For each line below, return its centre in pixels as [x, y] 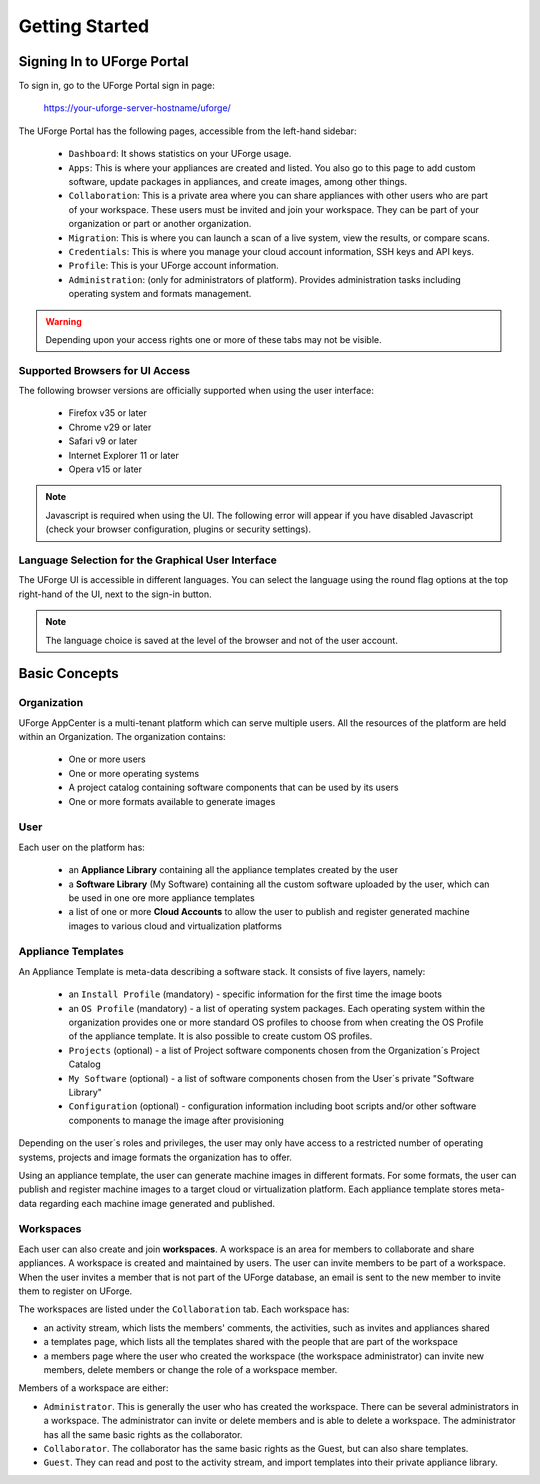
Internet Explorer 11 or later [123, 455]
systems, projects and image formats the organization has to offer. [155, 1157]
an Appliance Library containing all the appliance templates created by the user [233, 870]
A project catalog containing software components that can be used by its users [233, 787]
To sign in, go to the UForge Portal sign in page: [116, 86]
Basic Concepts [68, 673]
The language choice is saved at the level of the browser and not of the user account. [222, 640]
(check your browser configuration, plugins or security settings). [178, 529]
